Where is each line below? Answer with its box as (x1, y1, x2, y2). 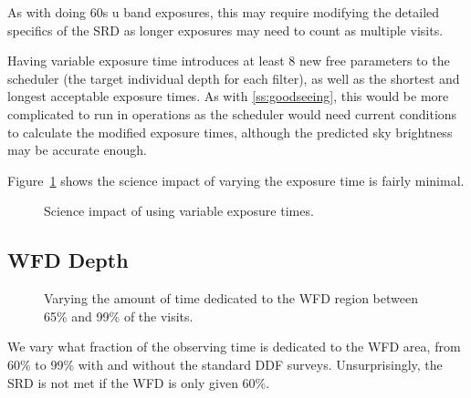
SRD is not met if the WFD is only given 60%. (7, 372, 270, 392)
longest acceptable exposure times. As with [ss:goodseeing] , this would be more (7, 87, 449, 106)
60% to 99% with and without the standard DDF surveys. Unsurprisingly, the (7, 354, 443, 373)
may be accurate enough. (7, 140, 147, 159)
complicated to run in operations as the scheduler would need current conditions (7, 104, 457, 123)
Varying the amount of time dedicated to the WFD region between (44, 289, 418, 308)
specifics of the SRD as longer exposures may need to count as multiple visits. (7, 20, 444, 39)
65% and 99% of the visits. (44, 306, 194, 325)
